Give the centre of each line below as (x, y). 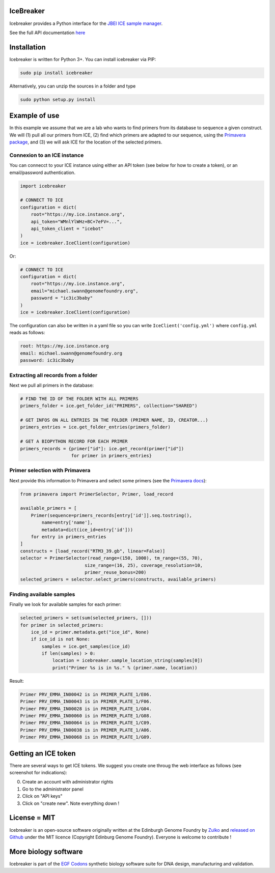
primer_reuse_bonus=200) (115, 572)
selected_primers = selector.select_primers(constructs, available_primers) (118, 579)
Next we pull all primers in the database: (52, 385)
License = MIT (32, 818)
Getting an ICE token (43, 753)
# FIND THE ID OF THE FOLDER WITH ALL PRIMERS (79, 399)
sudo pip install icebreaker (57, 73)
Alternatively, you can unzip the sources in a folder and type (73, 86)
